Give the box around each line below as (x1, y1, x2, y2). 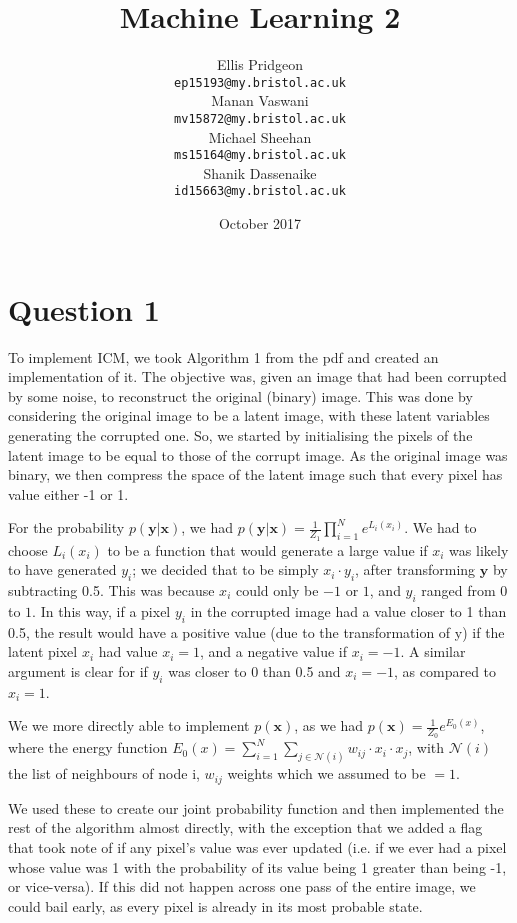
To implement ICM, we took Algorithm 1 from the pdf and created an (8, 346, 439, 367)
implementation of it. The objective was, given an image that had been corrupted (8, 366, 507, 387)
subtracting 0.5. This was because (8, 580, 215, 601)
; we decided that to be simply (132, 559, 319, 580)
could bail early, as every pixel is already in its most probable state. (8, 895, 423, 916)
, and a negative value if (200, 641, 347, 662)
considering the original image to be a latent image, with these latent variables (8, 405, 490, 426)
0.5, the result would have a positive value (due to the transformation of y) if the (8, 621, 505, 642)
